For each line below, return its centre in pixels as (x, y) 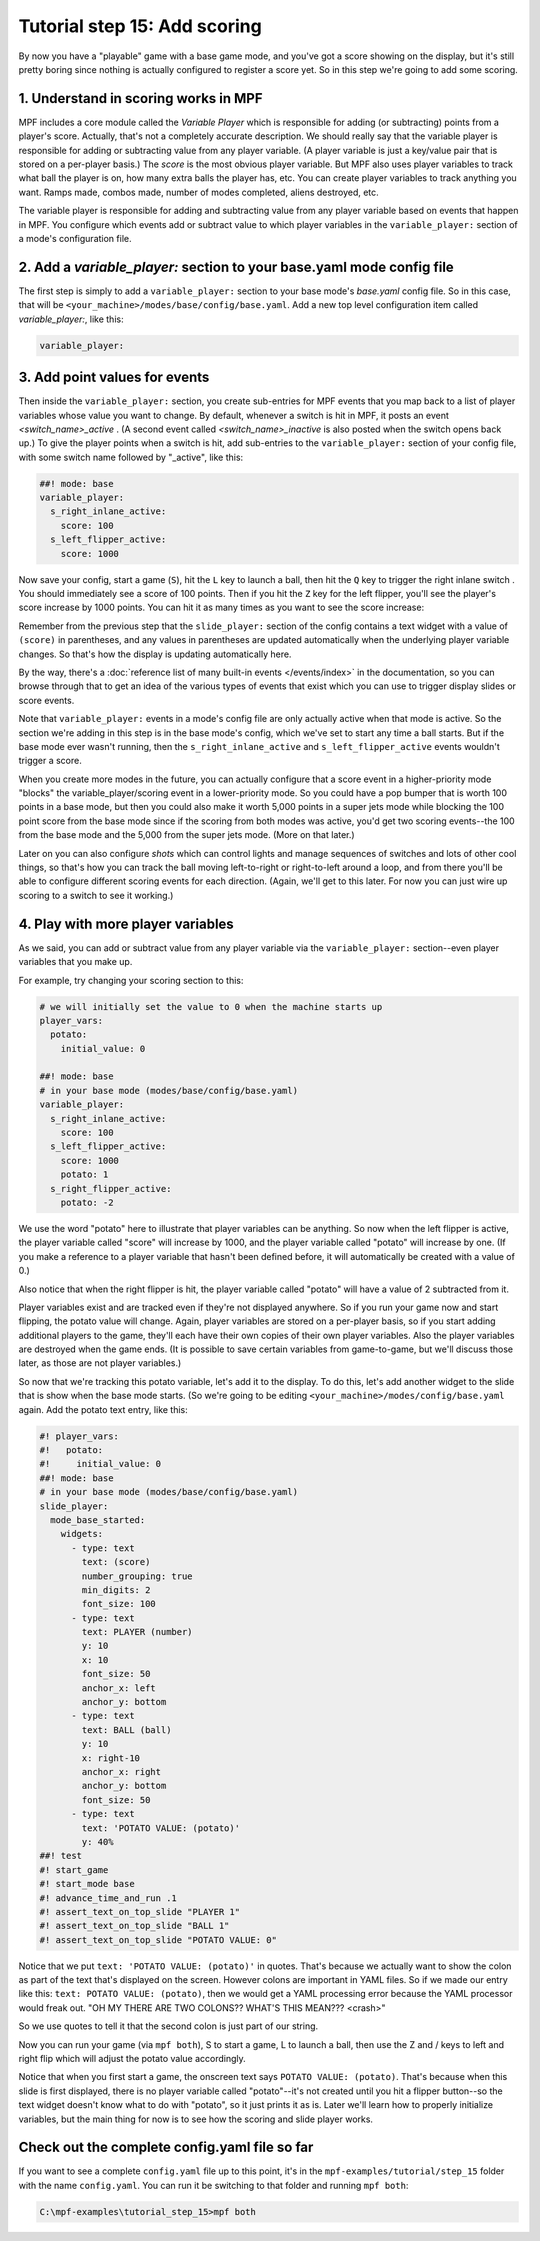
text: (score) (116, 1562)
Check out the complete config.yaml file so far (166, 2147)
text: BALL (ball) (126, 1729)
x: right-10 (110, 1758)
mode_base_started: (98, 1519)
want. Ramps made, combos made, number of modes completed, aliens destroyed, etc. (198, 192)
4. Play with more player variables (126, 923)
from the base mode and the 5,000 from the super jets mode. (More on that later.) (186, 835)
